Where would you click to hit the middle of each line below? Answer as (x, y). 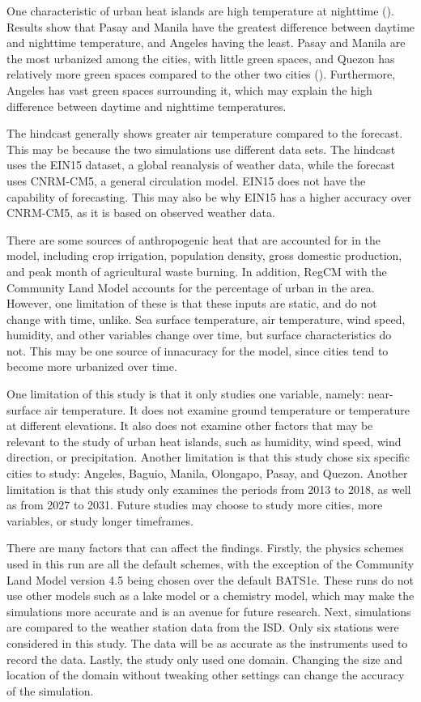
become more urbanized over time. (92, 366)
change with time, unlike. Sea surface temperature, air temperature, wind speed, (206, 319)
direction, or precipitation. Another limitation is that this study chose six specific (208, 457)
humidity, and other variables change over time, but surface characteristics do (199, 335)
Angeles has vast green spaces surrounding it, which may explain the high (189, 89)
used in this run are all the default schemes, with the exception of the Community (210, 564)
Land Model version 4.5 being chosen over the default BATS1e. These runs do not (210, 579)
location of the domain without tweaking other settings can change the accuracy (206, 675)
